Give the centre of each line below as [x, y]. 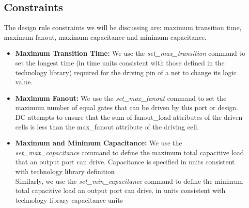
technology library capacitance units [69, 200]
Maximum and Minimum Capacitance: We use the [99, 143]
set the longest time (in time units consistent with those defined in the [120, 62]
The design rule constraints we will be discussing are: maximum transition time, [123, 27]
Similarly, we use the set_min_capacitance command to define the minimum [129, 181]
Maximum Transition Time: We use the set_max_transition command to [130, 53]
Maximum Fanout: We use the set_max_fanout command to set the [121, 98]
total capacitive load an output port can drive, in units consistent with [120, 190]
